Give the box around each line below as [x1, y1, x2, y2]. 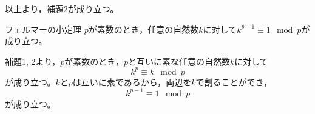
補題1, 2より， [5, 55, 61, 67]
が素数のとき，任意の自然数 [88, 22, 199, 35]
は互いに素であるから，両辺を [72, 75, 192, 88]
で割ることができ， [195, 75, 273, 88]
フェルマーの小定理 [5, 22, 81, 35]
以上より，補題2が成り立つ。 [5, 2, 119, 15]
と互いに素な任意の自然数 [127, 55, 230, 67]
